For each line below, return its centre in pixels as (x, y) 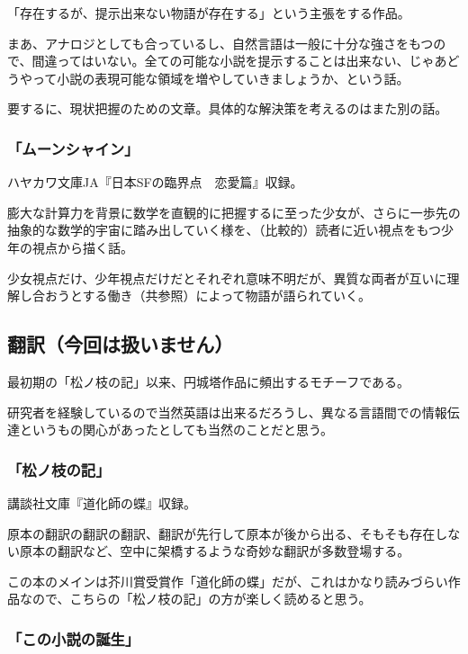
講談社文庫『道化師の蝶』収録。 (102, 502)
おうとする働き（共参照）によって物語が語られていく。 (208, 296)
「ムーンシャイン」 (73, 148)
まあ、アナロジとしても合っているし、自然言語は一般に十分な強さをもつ (220, 43)
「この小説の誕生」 (74, 638)
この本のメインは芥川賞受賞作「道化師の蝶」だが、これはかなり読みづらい (228, 581)
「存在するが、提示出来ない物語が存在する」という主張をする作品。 (209, 13)
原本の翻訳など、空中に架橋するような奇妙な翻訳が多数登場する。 (215, 551)
